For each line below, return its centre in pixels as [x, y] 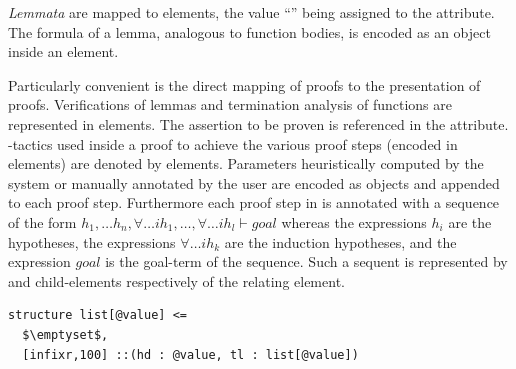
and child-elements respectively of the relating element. [176, 280]
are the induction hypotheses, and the [340, 241]
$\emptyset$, [65, 334]
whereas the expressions [354, 221]
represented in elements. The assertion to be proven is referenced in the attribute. [258, 123]
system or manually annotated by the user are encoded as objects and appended [254, 182]
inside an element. [63, 51]
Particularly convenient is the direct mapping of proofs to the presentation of [244, 84]
